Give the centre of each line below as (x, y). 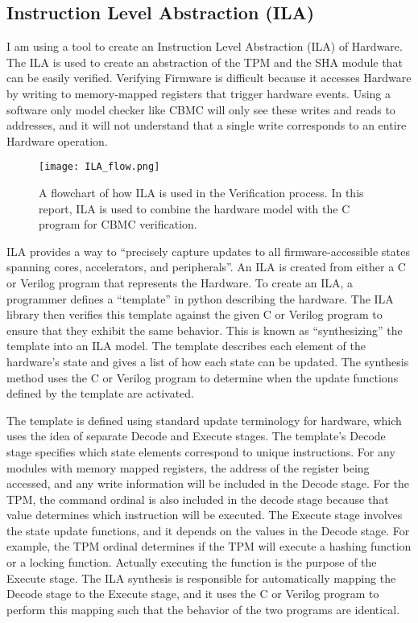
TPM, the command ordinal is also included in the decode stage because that (198, 499)
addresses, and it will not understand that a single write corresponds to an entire (207, 125)
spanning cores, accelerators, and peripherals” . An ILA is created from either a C (206, 267)
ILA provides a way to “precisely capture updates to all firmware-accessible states (208, 251)
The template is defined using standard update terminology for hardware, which (204, 420)
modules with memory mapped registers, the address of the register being (188, 467)
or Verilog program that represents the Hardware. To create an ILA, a (180, 282)
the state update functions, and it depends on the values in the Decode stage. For (208, 530)
